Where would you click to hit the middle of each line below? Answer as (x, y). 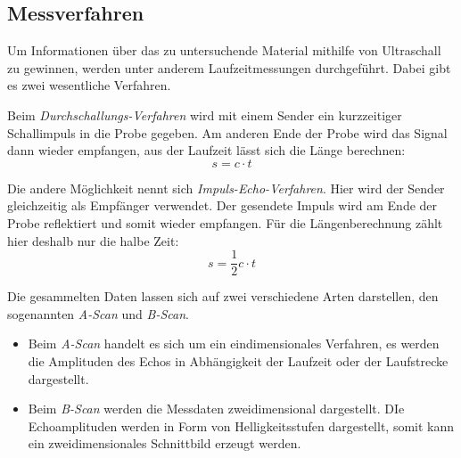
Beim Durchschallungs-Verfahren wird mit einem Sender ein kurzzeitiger (205, 114)
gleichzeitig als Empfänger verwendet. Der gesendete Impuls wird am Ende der (222, 205)
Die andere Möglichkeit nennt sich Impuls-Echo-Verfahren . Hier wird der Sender (226, 188)
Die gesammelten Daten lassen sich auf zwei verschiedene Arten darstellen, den (223, 296)
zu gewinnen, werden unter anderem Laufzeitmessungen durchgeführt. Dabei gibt (229, 67)
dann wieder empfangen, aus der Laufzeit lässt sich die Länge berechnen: (206, 150)
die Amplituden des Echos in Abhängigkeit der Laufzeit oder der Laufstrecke (238, 360)
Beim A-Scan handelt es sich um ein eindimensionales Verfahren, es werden (234, 343)
